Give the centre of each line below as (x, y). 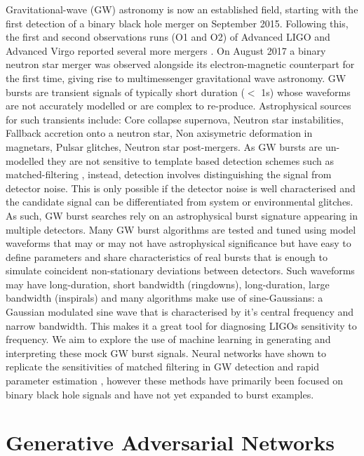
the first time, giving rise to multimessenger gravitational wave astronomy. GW (176, 78)
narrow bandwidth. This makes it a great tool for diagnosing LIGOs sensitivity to (181, 325)
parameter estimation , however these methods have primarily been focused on (175, 381)
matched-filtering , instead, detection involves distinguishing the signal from (169, 174)
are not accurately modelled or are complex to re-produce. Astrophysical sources (178, 106)
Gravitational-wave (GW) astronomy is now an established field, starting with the (182, 9)
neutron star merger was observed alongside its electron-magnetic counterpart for (180, 64)
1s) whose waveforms (306, 92)
